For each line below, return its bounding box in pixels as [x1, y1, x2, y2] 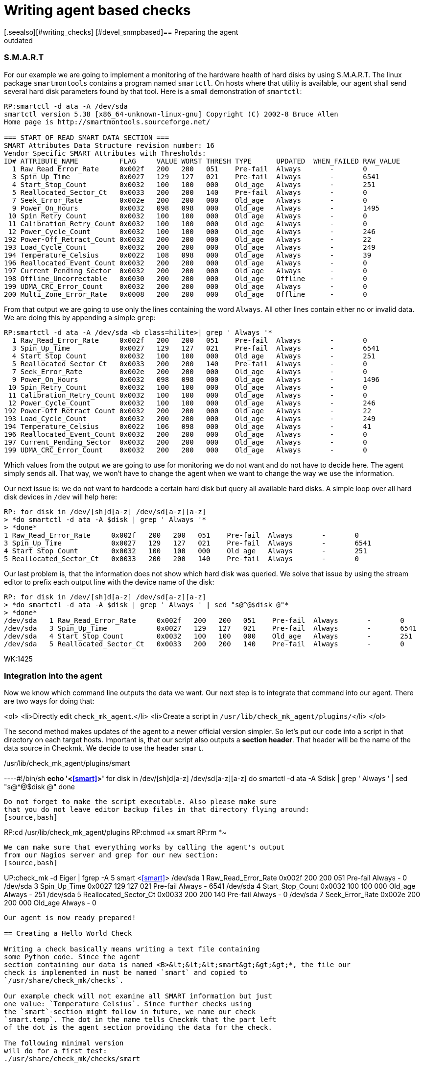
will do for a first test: [4, 1047, 107, 1055]
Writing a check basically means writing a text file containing [4, 945, 260, 953]
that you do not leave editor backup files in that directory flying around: [4, 806, 309, 814]
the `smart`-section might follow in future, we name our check [4, 1008, 256, 1016]
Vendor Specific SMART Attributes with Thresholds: [4, 149, 207, 157]
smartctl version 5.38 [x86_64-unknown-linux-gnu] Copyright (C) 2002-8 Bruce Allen [4, 110, 338, 118]
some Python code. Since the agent [4, 953, 141, 961]
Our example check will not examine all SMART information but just [4, 992, 272, 1000]
